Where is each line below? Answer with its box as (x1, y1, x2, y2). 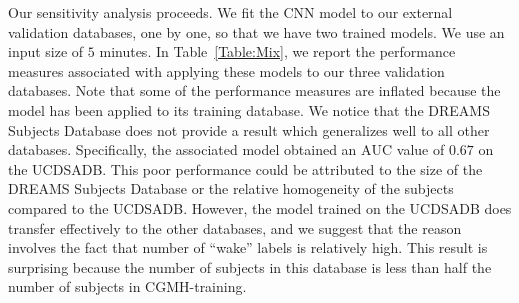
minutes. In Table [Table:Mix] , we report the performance (99, 41, 456, 62)
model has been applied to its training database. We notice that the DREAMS (8, 99, 490, 120)
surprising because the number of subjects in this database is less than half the (8, 256, 492, 277)
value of (396, 139, 445, 160)
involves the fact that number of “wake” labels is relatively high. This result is (8, 237, 488, 258)
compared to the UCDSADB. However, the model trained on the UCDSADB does (8, 197, 512, 218)
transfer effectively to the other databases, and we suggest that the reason (8, 217, 462, 238)
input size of (8, 41, 84, 62)
